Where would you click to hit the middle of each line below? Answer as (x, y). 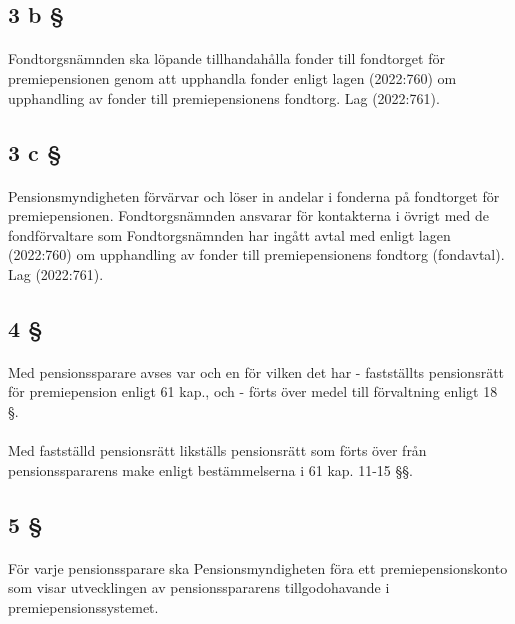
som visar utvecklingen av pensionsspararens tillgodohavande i (199, 587)
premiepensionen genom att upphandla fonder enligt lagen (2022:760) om (232, 77)
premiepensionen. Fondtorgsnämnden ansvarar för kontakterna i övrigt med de (249, 215)
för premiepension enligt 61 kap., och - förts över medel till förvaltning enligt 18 (253, 391)
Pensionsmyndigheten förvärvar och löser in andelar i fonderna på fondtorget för (254, 195)
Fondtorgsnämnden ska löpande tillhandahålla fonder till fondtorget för (226, 58)
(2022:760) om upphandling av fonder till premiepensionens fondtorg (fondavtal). (256, 254)
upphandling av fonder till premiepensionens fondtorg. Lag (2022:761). (224, 97)
